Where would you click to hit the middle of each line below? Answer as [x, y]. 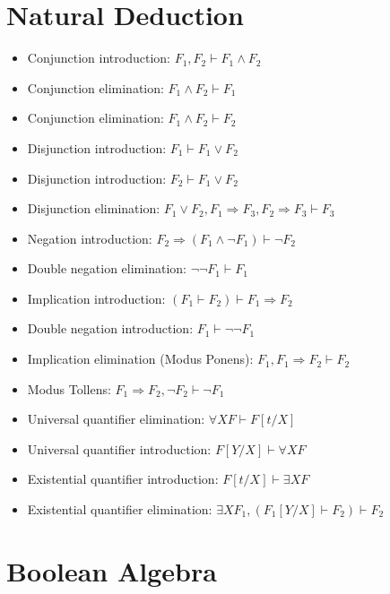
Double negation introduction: [110, 328]
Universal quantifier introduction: [119, 448]
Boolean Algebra [112, 570]
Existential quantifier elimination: [120, 509]
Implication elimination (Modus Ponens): [140, 359]
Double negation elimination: [107, 268]
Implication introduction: [96, 298]
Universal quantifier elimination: [116, 419]
